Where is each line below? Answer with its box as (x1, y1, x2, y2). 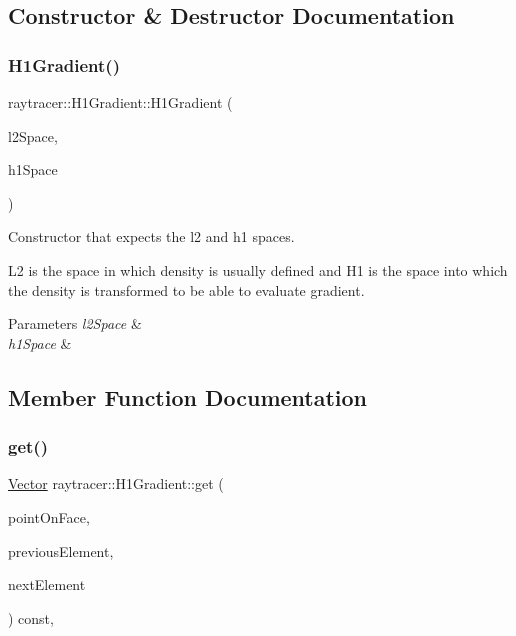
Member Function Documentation (8, 381, 368, 412)
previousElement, (8, 540, 114, 561)
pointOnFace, (8, 506, 90, 527)
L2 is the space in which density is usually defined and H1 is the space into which (8, 259, 508, 280)
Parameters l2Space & (8, 313, 142, 334)
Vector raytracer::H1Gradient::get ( (8, 473, 224, 494)
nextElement (8, 574, 86, 595)
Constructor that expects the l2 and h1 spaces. (8, 226, 295, 247)
